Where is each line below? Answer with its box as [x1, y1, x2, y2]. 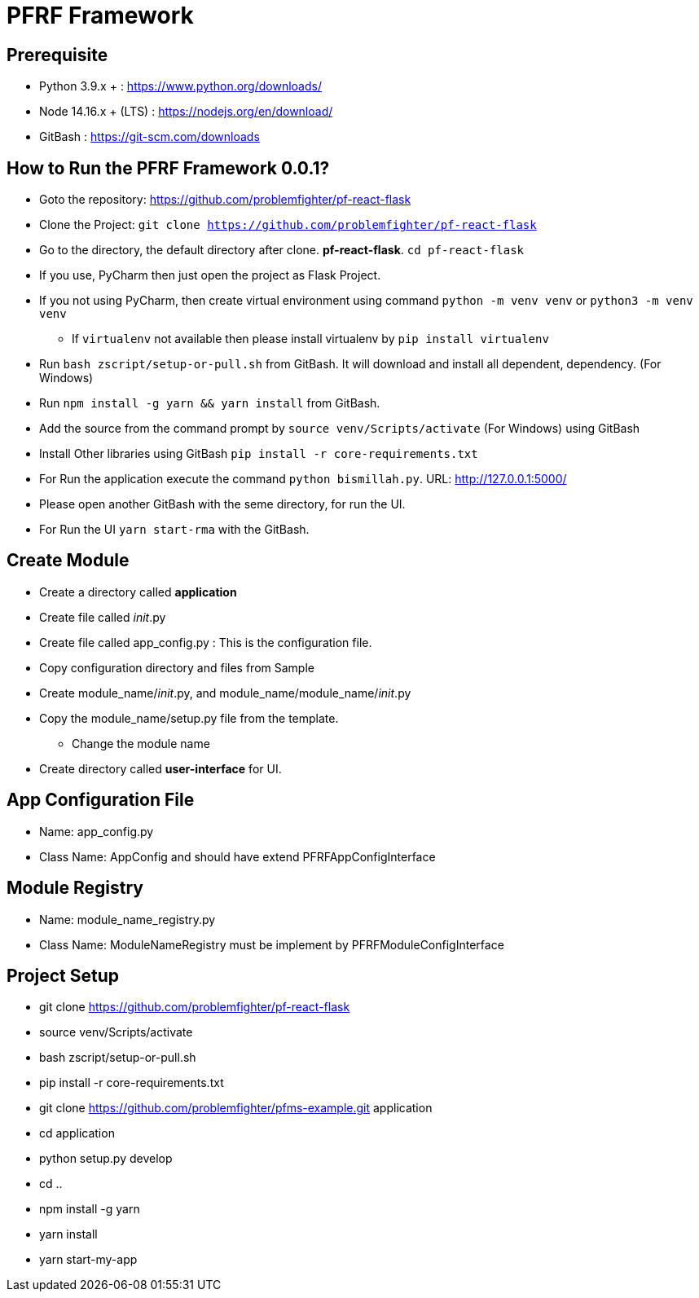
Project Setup [7, 965, 120, 986]
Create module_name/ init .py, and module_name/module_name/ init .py [39, 685, 411, 700]
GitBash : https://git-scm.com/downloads [39, 130, 260, 144]
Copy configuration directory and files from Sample [39, 660, 314, 675]
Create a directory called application [39, 584, 237, 599]
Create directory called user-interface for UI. [39, 761, 282, 776]
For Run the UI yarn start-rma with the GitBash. [39, 522, 310, 537]
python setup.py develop [39, 1151, 173, 1166]
